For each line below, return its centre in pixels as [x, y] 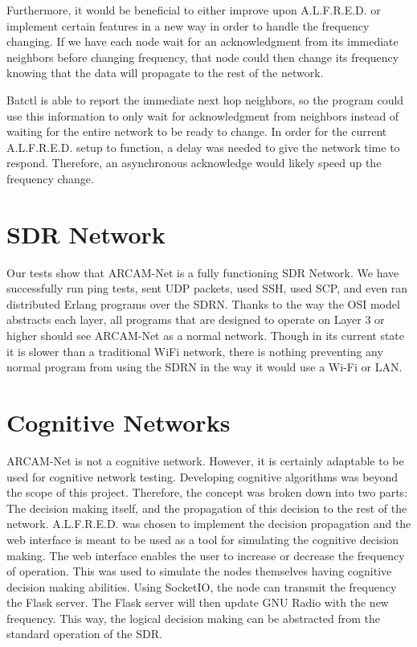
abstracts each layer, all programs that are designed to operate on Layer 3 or [196, 319]
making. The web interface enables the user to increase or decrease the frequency [206, 555]
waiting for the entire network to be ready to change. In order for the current [197, 131]
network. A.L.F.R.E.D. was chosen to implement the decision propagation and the [209, 524]
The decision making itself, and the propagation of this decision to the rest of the [207, 508]
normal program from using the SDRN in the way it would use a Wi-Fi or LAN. [204, 367]
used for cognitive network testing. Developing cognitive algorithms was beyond [202, 476]
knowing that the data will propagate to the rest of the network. [165, 73]
